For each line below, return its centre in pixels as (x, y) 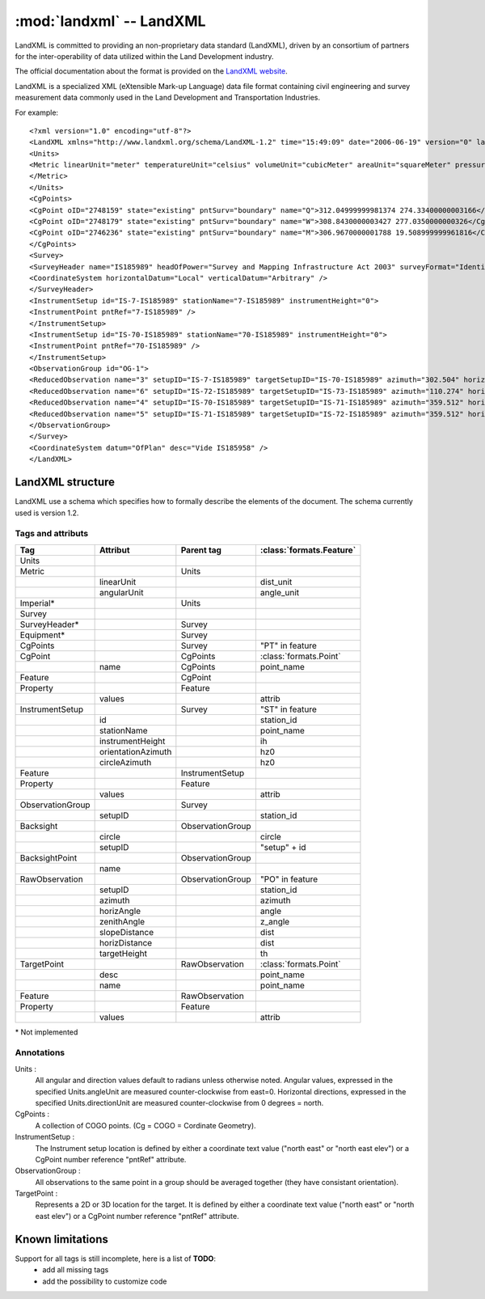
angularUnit (121, 592)
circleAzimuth (125, 762)
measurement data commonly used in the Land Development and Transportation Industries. (168, 98)
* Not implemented (46, 1032)
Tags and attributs (52, 534)
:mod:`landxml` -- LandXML (110, 21)
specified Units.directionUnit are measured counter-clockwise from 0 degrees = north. (179, 1102)
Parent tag (201, 550)
